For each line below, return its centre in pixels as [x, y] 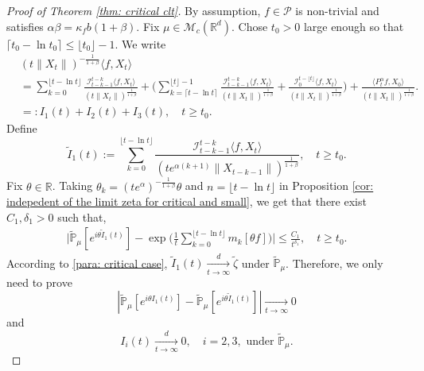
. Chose [249, 26]
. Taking [72, 185]
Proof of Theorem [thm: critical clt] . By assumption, [134, 10]
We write [144, 43]
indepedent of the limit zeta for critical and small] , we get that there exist [187, 201]
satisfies [25, 26]
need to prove [39, 282]
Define [22, 128]
